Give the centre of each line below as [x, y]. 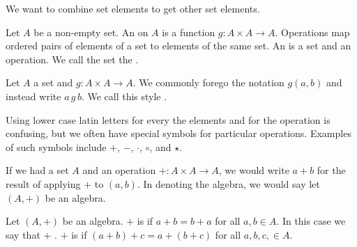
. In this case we [311, 221]
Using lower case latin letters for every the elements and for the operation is [168, 119]
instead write [33, 96]
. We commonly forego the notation [208, 82]
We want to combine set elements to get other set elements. [133, 8]
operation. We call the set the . [72, 59]
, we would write [254, 170]
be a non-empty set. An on [91, 32]
